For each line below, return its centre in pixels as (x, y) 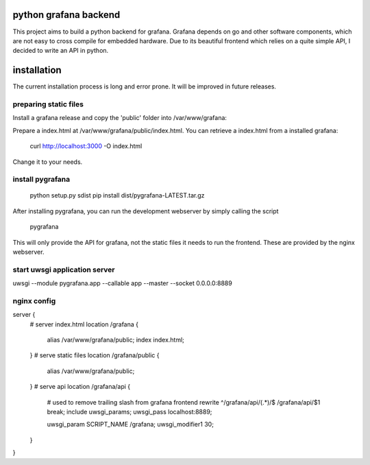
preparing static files (48, 104)
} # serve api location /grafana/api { (80, 387)
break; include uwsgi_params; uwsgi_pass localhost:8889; (129, 412)
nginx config (34, 300)
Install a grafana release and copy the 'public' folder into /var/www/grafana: (120, 118)
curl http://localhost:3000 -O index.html (86, 146)
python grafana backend (66, 15)
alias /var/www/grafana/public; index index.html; (116, 340)
